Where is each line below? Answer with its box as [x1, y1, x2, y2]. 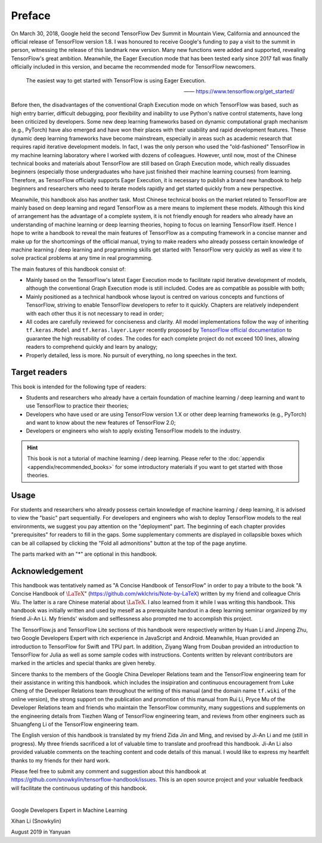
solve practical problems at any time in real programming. [11, 255, 153, 262]
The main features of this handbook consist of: [11, 265, 126, 272]
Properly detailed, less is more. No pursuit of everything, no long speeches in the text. [26, 351, 238, 358]
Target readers [11, 367, 68, 378]
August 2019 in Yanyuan [11, 828, 71, 836]
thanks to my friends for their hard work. [11, 756, 110, 764]
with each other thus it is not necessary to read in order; [26, 309, 164, 317]
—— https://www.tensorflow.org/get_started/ [184, 87, 295, 95]
